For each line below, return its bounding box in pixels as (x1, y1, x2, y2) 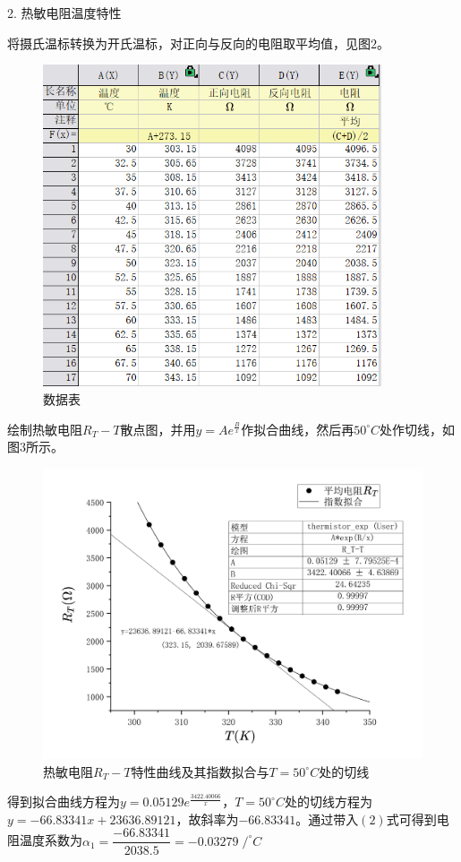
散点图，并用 (120, 419, 196, 438)
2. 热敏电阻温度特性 (7, 4, 122, 22)
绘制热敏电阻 (7, 419, 82, 438)
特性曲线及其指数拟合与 (131, 762, 269, 780)
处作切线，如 (379, 419, 455, 438)
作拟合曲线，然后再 (241, 419, 354, 438)
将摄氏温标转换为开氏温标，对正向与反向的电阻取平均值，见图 (7, 33, 371, 52)
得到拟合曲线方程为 (7, 792, 120, 811)
